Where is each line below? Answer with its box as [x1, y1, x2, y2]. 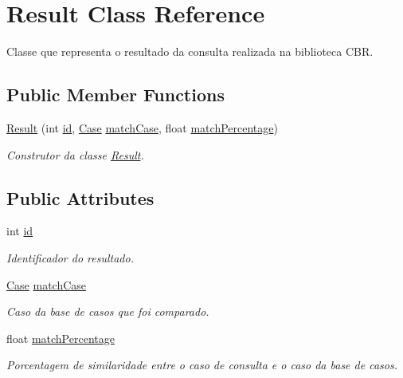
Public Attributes [6, 185, 155, 210]
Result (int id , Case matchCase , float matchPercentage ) [6, 119, 278, 136]
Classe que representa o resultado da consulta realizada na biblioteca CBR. [6, 43, 374, 60]
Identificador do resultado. [6, 249, 134, 266]
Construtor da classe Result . [6, 146, 144, 163]
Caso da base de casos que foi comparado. [6, 303, 209, 320]
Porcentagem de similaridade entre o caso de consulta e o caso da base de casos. [6, 356, 397, 373]
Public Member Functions [6, 82, 225, 107]
